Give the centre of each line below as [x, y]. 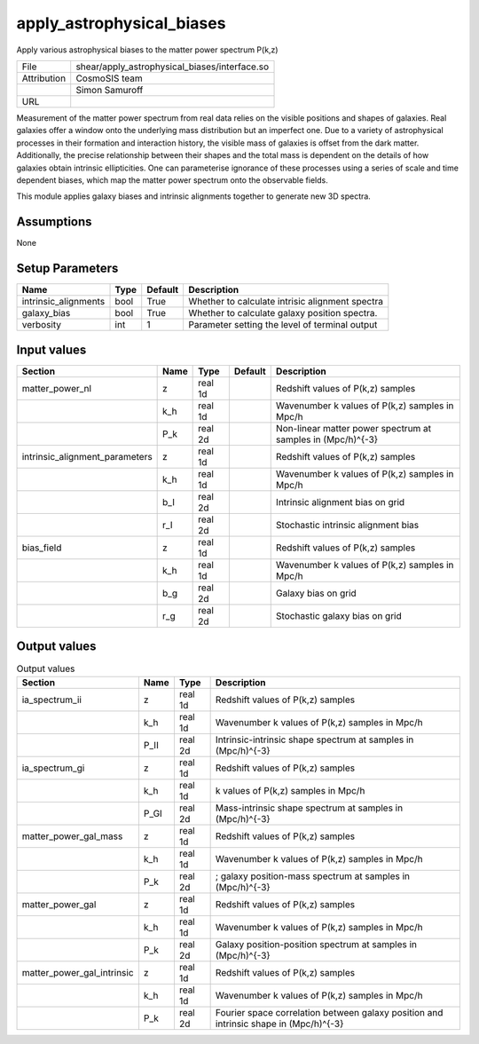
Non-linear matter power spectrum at [353, 428]
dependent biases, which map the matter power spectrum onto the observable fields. [172, 180]
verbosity [42, 325]
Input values [51, 349]
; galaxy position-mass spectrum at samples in [313, 876]
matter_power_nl [57, 388]
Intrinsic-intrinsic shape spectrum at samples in [314, 739]
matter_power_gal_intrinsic [78, 972]
